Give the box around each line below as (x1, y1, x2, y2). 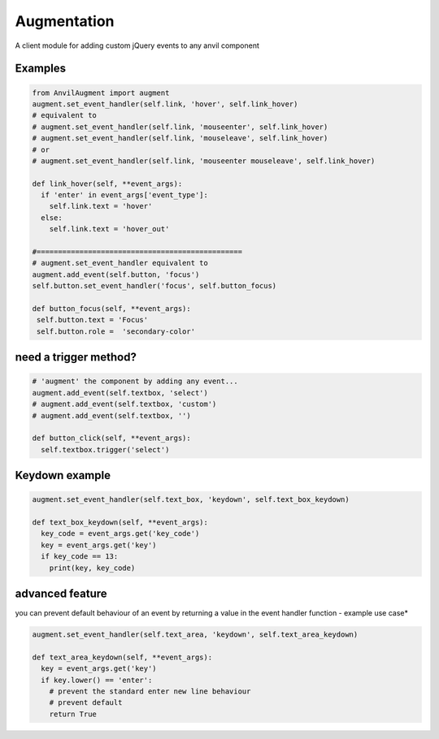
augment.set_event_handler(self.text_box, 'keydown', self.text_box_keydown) (32, 495, 350, 504)
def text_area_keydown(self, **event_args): (32, 652, 213, 662)
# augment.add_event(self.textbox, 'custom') (32, 400, 217, 409)
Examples (15, 62, 67, 76)
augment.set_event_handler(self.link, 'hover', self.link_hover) (32, 99, 298, 109)
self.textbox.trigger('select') (41, 445, 170, 454)
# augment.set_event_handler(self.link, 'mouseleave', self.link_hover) (32, 134, 328, 143)
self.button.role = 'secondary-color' (37, 326, 195, 336)
